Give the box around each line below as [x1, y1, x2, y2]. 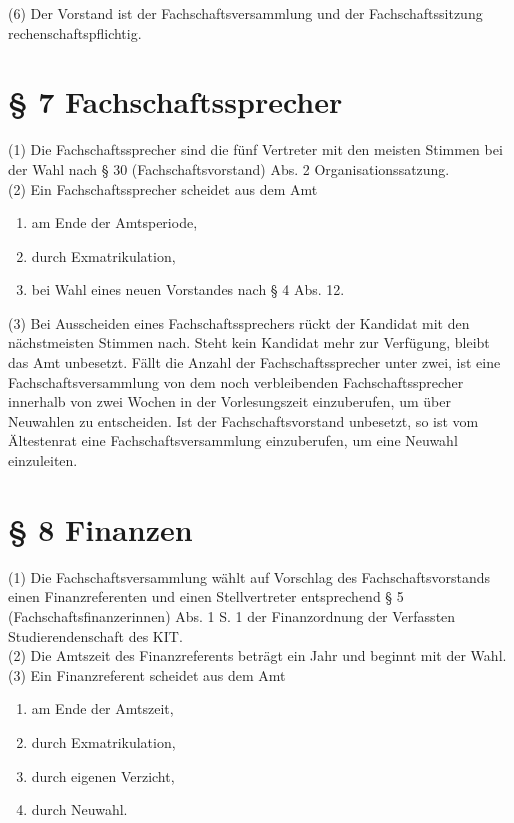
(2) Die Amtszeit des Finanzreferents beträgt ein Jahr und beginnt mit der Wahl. [8, 645, 507, 666]
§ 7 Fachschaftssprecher [8, 81, 343, 122]
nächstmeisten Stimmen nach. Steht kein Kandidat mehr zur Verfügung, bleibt [8, 332, 490, 353]
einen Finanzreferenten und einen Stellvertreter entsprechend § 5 [8, 586, 404, 607]
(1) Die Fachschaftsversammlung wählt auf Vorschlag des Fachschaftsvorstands [8, 566, 491, 587]
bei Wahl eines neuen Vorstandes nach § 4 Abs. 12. [31, 279, 345, 300]
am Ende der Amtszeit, [31, 698, 174, 719]
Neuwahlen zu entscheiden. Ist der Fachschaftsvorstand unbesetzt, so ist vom [8, 410, 479, 431]
